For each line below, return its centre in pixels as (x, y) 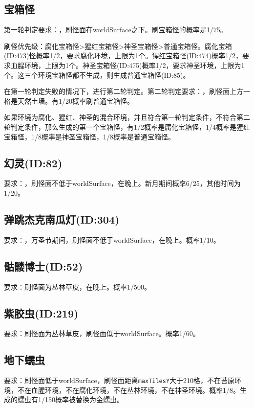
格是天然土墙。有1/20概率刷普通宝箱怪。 (69, 101)
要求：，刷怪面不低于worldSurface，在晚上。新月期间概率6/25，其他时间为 (122, 183)
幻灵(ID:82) (33, 163)
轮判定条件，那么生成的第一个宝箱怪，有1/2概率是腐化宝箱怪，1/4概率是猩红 (127, 126)
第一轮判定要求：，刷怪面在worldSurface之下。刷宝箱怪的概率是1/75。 (116, 30)
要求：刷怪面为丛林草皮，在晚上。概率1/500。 (77, 286)
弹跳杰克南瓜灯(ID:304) (62, 219)
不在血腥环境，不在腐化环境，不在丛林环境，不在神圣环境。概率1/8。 (128, 390)
